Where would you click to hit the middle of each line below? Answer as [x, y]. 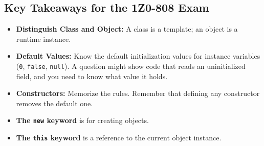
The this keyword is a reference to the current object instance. [119, 138]
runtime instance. [43, 39]
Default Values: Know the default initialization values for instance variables [138, 56]
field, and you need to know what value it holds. [92, 76]
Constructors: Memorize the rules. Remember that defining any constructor [138, 93]
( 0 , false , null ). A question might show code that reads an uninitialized [131, 66]
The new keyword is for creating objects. [82, 120]
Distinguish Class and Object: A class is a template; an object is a [127, 29]
